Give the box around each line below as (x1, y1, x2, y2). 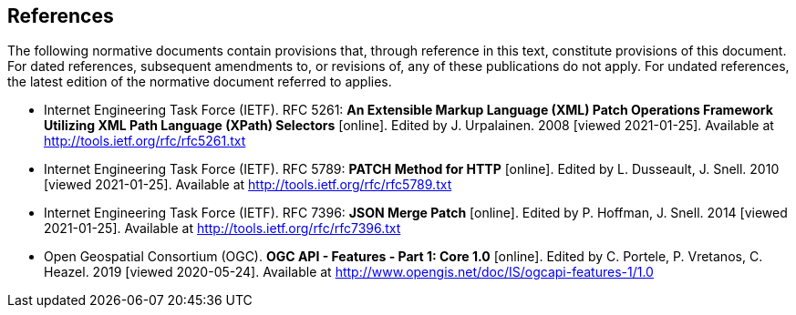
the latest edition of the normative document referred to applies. (7, 74, 392, 90)
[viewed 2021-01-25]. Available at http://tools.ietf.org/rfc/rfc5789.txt (44, 177, 452, 193)
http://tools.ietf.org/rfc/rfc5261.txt (44, 133, 246, 149)
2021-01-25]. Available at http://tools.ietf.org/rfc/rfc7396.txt (44, 220, 401, 237)
